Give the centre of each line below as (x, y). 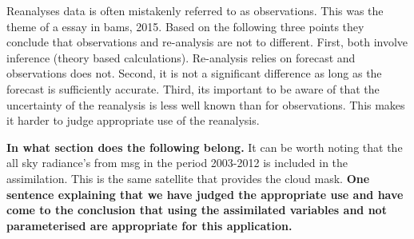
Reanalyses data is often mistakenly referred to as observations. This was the (195, 10)
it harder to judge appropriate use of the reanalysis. (133, 120)
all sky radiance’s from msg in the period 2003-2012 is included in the (177, 163)
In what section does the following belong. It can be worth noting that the (205, 147)
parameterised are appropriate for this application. (149, 225)
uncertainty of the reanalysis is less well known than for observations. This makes (206, 104)
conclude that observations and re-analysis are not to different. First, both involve (207, 42)
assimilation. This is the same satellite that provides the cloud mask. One (188, 178)
